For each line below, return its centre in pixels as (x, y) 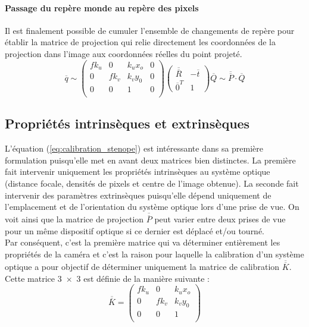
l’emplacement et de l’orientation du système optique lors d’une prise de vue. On (152, 207)
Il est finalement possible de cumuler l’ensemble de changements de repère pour (150, 30)
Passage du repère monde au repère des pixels (102, 7)
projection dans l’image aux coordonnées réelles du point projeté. (124, 53)
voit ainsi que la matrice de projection (74, 219)
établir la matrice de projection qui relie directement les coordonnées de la (140, 42)
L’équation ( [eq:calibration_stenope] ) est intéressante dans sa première (134, 148)
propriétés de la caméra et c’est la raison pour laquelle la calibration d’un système (154, 254)
